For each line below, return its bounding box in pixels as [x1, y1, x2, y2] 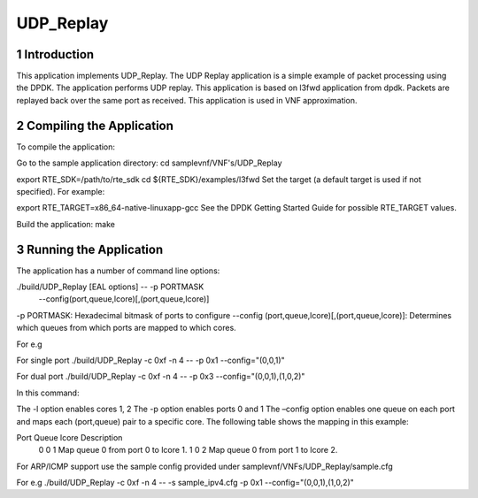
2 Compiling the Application [16, 118, 174, 133]
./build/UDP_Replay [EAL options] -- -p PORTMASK [16, 281, 204, 292]
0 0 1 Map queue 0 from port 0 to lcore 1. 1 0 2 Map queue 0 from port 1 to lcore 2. [38, 445, 338, 456]
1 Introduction [16, 47, 95, 62]
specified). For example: [16, 186, 105, 196]
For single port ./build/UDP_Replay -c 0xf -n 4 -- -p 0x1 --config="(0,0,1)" [16, 355, 285, 365]
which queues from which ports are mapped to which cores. [16, 323, 236, 333]
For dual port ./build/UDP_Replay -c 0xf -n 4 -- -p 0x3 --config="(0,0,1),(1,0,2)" [16, 372, 305, 382]
